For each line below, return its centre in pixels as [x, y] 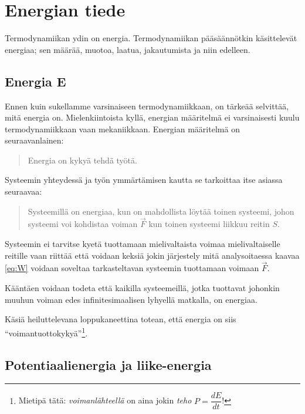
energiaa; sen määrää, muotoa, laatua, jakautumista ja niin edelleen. [128, 49]
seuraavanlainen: [34, 140]
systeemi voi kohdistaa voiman [83, 224]
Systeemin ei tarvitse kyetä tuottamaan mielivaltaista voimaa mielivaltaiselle [143, 244]
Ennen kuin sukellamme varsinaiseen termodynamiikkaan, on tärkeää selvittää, [147, 106]
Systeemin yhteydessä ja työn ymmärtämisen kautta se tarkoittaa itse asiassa [144, 180]
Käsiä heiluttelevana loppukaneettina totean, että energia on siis [121, 319]
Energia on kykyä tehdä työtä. [82, 160]
